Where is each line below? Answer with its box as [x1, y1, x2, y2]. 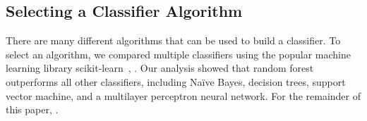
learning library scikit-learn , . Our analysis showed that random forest [6, 60, 314, 75]
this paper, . [6, 102, 59, 117]
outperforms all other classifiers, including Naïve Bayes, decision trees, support [6, 74, 346, 89]
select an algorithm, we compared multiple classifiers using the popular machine [6, 46, 351, 61]
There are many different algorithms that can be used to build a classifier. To [6, 33, 341, 48]
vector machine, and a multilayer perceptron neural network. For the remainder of [6, 88, 361, 103]
